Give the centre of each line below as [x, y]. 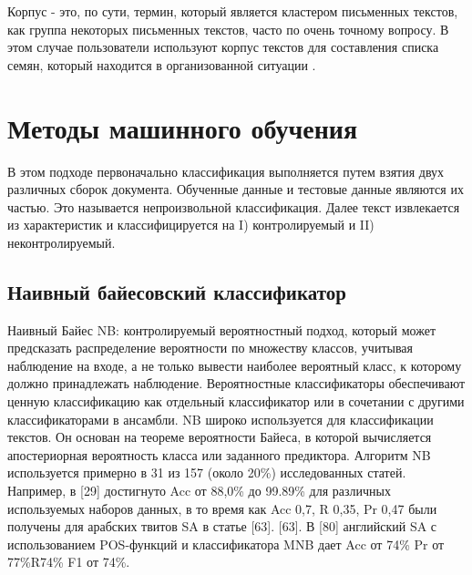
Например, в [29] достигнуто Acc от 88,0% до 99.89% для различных [199, 491]
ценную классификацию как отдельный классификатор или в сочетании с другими [236, 401]
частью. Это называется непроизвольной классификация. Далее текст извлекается [234, 206]
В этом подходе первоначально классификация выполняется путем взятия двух [226, 171]
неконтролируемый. [62, 242]
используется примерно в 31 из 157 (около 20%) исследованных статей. [207, 472]
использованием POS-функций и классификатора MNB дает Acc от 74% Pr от [226, 544]
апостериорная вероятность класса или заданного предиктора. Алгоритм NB [219, 454]
